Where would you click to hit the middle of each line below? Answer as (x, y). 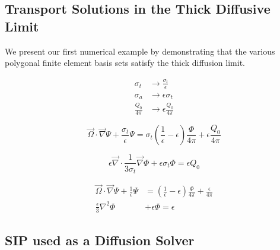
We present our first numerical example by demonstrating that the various (140, 51)
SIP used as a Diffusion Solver (100, 240)
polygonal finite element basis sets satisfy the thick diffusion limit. (125, 63)
